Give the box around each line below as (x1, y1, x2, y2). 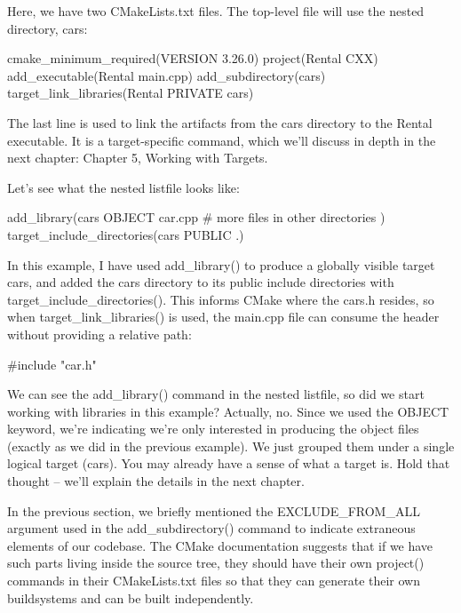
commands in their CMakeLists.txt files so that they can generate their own (7, 571, 420, 590)
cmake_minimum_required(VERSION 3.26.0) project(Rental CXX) (7, 49, 378, 68)
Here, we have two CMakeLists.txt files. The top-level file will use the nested (7, 2, 425, 20)
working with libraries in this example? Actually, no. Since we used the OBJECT (7, 402, 449, 420)
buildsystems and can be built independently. (7, 588, 254, 607)
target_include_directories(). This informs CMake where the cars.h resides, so (7, 290, 434, 308)
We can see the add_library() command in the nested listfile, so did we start (7, 385, 425, 403)
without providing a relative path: (7, 324, 192, 343)
